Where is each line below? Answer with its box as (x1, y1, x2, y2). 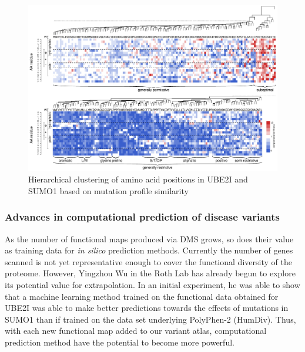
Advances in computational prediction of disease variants (5, 209, 280, 224)
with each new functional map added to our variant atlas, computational (5, 324, 267, 337)
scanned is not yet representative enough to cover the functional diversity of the (5, 255, 292, 268)
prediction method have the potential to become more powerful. (5, 336, 234, 348)
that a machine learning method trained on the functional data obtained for (5, 290, 279, 302)
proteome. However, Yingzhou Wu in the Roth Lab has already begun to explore (5, 267, 296, 279)
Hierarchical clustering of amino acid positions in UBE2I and (28, 173, 248, 185)
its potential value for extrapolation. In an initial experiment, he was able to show (5, 279, 300, 290)
